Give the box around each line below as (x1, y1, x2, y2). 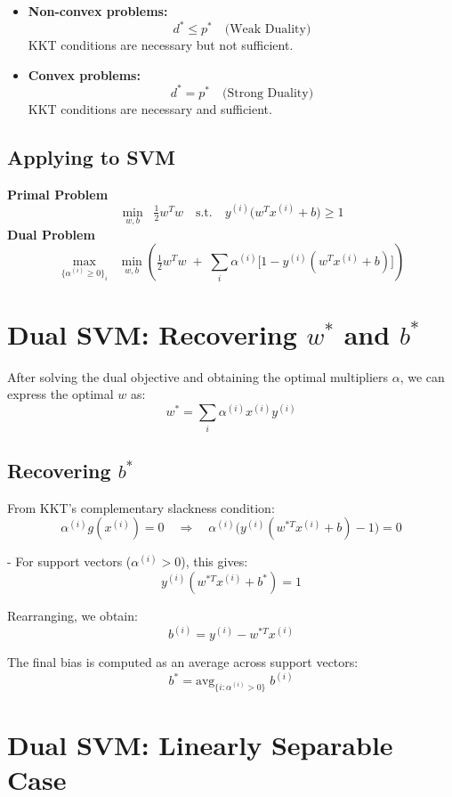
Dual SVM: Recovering (7, 315, 297, 352)
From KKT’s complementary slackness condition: (7, 498, 275, 516)
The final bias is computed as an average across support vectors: (7, 653, 359, 671)
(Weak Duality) (224, 23, 311, 37)
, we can (400, 367, 445, 386)
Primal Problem (7, 184, 109, 203)
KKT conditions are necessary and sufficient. (28, 99, 272, 118)
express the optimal (7, 385, 114, 403)
